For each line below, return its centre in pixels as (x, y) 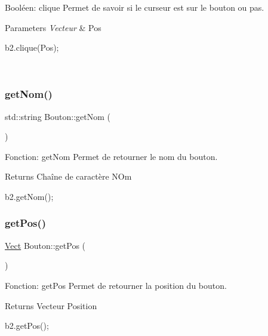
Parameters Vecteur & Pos (53, 27)
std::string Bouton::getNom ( (58, 116)
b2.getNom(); (29, 196)
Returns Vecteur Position (51, 305)
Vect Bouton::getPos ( (45, 245)
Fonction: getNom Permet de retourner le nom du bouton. (111, 156)
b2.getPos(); (27, 326)
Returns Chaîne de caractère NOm (68, 176)
